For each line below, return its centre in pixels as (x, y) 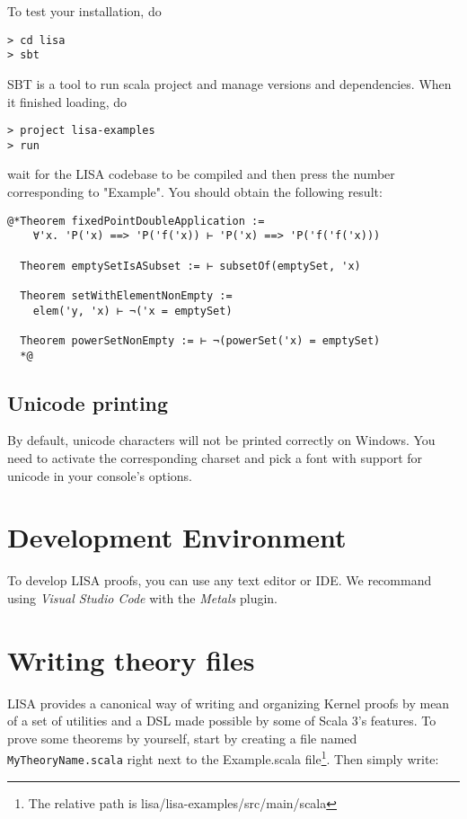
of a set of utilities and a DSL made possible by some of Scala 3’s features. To (222, 721)
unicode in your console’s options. (100, 475)
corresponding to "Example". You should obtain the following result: (195, 191)
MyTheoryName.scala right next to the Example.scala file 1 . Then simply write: (223, 758)
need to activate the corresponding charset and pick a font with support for (215, 457)
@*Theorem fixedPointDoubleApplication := (136, 221)
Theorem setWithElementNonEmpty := (126, 295)
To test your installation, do (84, 11)
